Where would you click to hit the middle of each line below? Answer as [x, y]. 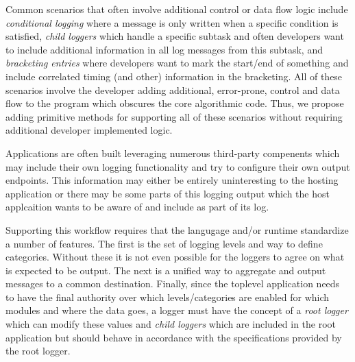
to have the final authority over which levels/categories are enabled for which [168, 297]
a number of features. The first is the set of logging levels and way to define [164, 243]
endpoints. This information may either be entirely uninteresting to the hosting [172, 180]
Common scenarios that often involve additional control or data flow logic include [177, 9]
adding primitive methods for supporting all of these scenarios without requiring [174, 116]
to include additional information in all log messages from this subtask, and [164, 49]
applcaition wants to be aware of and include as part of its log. [137, 207]
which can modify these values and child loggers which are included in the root [171, 324]
